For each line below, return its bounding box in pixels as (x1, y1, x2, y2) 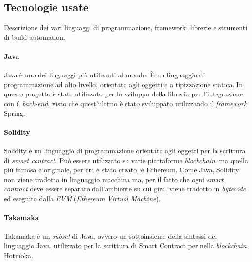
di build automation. (4, 32, 66, 42)
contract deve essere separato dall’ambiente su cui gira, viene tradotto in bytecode (4, 184, 246, 194)
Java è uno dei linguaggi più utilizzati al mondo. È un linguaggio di (4, 70, 205, 80)
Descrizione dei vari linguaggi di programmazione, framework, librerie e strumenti (4, 22, 248, 33)
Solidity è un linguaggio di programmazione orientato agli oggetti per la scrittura (4, 145, 246, 155)
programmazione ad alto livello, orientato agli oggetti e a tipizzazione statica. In (4, 79, 243, 89)
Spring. (4, 108, 25, 118)
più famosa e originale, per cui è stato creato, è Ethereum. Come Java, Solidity (4, 165, 239, 175)
